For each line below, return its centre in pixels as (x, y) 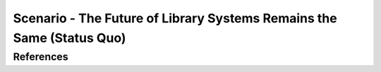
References (41, 57)
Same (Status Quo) (69, 38)
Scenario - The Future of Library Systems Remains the (175, 18)
